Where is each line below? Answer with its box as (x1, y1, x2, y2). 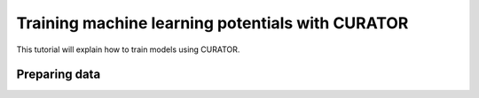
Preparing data (16, 67, 101, 82)
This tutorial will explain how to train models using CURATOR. (16, 44, 240, 55)
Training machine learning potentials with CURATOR (16, 13, 409, 33)
